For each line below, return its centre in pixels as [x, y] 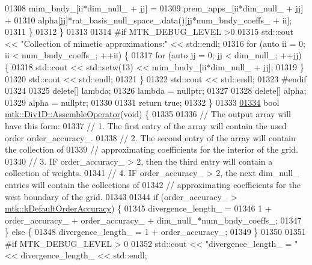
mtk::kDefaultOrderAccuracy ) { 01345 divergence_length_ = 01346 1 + [138, 208]
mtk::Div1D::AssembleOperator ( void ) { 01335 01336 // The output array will [148, 114]
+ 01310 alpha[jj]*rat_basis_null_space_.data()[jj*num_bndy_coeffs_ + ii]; [148, 20]
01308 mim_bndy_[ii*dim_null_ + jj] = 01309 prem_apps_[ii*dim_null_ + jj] [154, 8]
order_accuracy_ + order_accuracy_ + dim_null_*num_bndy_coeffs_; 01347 [153, 220]
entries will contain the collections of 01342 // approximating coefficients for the [153, 184]
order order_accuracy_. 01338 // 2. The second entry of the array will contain [150, 137]
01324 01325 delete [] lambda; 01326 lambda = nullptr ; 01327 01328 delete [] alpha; [156, 90]
